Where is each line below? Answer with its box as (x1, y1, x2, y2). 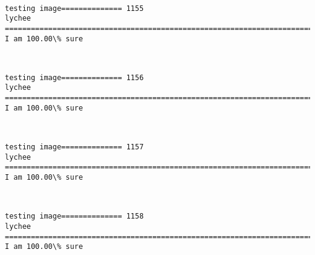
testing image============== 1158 (5, 212, 144, 221)
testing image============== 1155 (5, 4, 144, 13)
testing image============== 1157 (5, 143, 144, 152)
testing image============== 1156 (5, 73, 144, 82)
